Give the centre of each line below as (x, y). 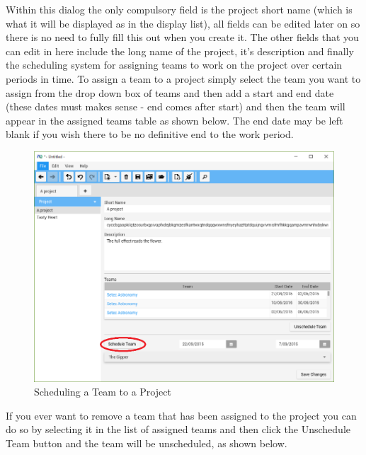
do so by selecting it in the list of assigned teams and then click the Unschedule (178, 429)
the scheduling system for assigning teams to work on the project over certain (174, 65)
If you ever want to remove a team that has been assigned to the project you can (181, 415)
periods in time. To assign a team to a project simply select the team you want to (183, 78)
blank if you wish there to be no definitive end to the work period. (150, 134)
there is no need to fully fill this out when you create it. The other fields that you (182, 37)
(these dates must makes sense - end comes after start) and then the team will (176, 106)
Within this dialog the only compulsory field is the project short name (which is (179, 9)
